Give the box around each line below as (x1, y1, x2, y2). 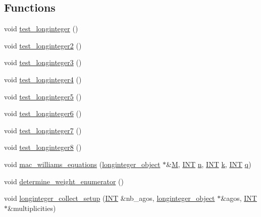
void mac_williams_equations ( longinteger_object (4, 158, 161, 169)
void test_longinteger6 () (4, 108, 82, 119)
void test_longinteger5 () (4, 91, 82, 101)
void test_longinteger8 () (4, 142, 82, 152)
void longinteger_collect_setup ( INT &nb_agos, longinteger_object (4, 193, 215, 203)
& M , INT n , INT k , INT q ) (166, 158, 251, 169)
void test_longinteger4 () (4, 74, 82, 84)
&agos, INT (221, 193, 257, 203)
